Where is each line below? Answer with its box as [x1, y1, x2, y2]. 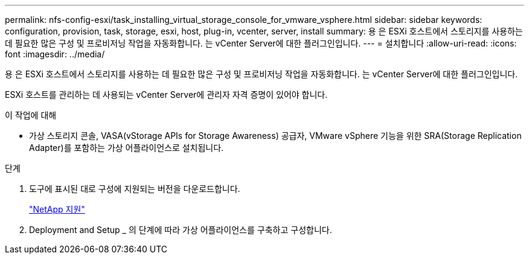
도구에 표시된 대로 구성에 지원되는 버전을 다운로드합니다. [29, 184, 240, 194]
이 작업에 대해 [5, 110, 57, 120]
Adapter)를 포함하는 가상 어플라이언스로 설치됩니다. [29, 142, 224, 153]
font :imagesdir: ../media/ [5, 49, 105, 59]
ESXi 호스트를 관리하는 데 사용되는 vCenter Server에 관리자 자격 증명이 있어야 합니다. [5, 89, 328, 100]
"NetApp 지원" [29, 204, 85, 214]
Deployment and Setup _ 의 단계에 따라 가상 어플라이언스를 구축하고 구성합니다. [29, 225, 332, 235]
